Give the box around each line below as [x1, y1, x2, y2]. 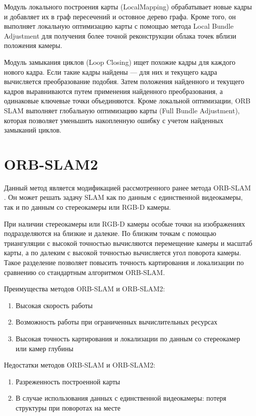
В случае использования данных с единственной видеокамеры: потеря [15, 393, 226, 403]
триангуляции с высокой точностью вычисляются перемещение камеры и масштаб [4, 237, 253, 248]
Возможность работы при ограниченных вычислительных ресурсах [15, 317, 217, 327]
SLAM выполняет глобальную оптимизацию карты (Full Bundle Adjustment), [4, 105, 240, 115]
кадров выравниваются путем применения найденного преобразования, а [4, 86, 223, 96]
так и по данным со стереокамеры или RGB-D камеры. [4, 202, 171, 212]
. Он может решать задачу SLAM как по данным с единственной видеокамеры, [4, 192, 243, 202]
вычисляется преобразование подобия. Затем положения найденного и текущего [4, 76, 245, 87]
